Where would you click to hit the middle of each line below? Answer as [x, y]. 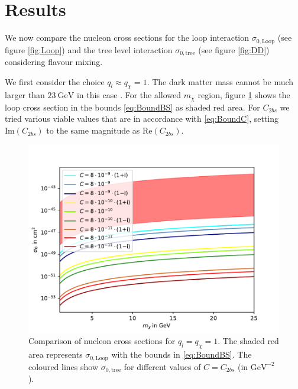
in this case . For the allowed [129, 95]
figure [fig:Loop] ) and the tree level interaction [89, 49]
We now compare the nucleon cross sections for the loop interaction [127, 38]
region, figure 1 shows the [244, 95]
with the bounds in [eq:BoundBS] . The [182, 354]
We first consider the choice [55, 81]
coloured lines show [64, 366]
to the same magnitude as [93, 130]
